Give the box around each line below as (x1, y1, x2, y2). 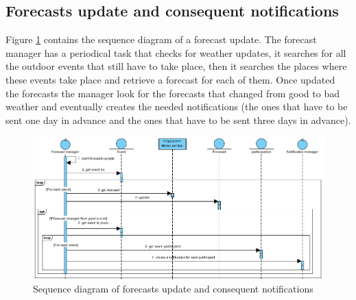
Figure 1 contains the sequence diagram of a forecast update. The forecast (5, 32, 317, 47)
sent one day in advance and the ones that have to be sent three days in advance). (5, 112, 351, 127)
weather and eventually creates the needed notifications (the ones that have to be (5, 99, 348, 114)
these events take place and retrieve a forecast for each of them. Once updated (5, 72, 335, 86)
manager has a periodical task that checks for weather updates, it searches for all (5, 45, 346, 60)
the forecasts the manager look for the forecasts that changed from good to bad (5, 86, 340, 100)
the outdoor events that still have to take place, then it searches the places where (5, 59, 347, 73)
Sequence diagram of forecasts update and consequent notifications (33, 282, 313, 296)
